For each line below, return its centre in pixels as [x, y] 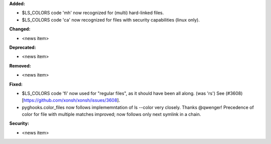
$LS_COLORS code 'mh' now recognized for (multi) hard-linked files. [93, 13]
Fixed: [16, 84]
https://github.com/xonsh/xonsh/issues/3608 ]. [72, 100]
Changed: [20, 29]
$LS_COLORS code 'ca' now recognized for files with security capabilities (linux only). [111, 19]
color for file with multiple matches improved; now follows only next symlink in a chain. [111, 114]
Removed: [20, 65]
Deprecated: [23, 47]
